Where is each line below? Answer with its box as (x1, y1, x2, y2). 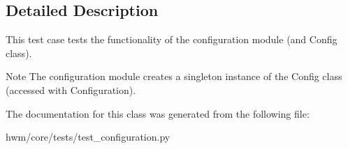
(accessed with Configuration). (6, 82, 136, 97)
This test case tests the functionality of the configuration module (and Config (6, 32, 338, 47)
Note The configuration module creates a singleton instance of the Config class (6, 69, 342, 84)
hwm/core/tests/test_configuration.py (6, 130, 171, 144)
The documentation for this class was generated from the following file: (6, 106, 310, 120)
